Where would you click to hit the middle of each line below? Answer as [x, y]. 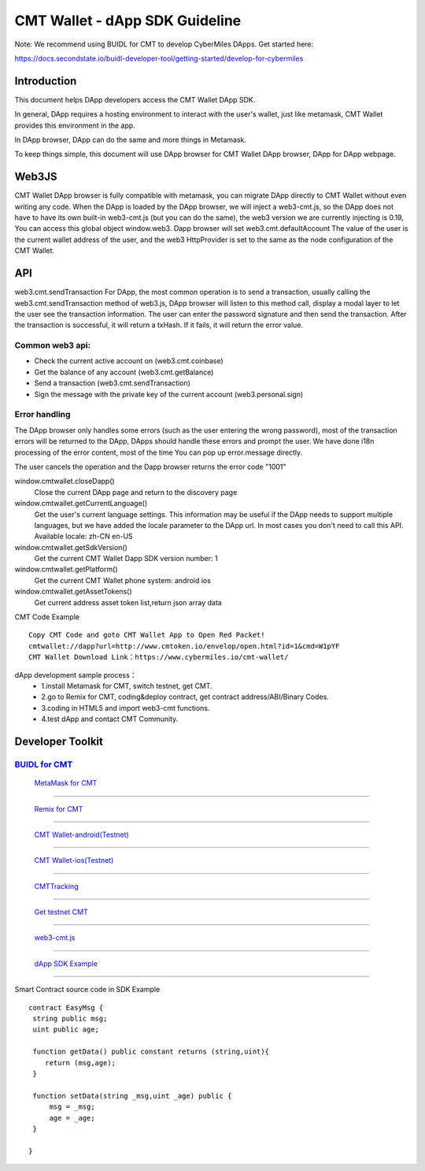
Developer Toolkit [59, 741]
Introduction [46, 81]
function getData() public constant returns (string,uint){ [151, 1052]
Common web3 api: [52, 345]
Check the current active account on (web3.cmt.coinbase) [129, 361]
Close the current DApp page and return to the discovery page [136, 492]
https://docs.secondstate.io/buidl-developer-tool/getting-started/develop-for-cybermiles [159, 58]
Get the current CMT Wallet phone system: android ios [123, 580]
